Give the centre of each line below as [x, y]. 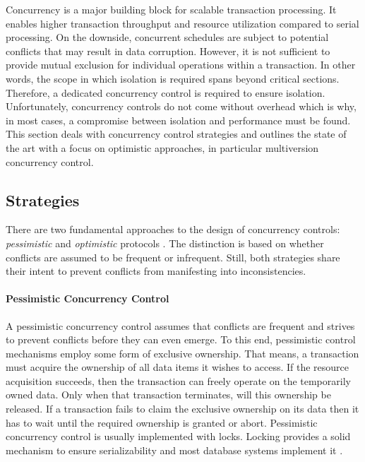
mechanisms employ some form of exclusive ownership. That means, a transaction [182, 353]
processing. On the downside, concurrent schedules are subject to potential [167, 37]
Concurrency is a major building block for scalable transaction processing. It [171, 9]
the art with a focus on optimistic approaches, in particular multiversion [162, 147]
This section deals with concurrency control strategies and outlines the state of [176, 134]
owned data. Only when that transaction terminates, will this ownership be [168, 395]
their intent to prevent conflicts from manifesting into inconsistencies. [156, 271]
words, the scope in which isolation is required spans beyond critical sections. [173, 78]
